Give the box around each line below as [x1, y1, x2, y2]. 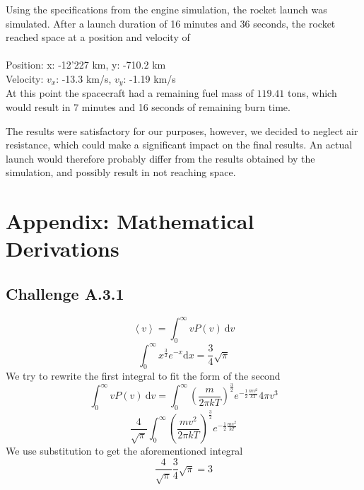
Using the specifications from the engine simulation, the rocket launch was [6, 2, 327, 16]
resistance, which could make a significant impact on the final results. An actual [6, 137, 353, 152]
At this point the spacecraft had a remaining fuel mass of [6, 86, 254, 100]
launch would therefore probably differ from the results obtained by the [6, 151, 315, 165]
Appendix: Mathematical [6, 206, 254, 235]
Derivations [6, 234, 119, 263]
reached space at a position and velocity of [6, 30, 190, 45]
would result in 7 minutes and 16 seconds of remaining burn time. [6, 100, 290, 115]
